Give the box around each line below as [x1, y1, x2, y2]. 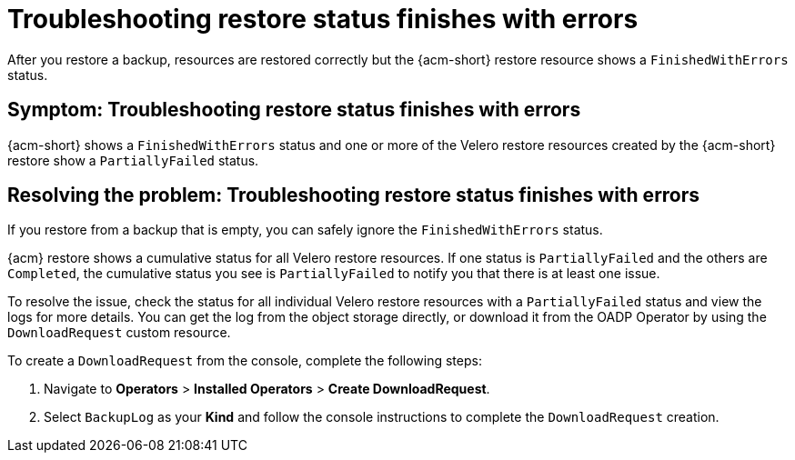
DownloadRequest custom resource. [7, 325, 231, 341]
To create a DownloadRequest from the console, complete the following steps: [7, 353, 482, 369]
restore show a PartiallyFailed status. [7, 152, 259, 168]
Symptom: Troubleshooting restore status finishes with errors [7, 98, 581, 122]
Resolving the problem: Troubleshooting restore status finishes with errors [7, 184, 700, 207]
